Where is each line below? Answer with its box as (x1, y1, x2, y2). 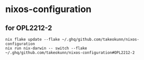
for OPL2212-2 (5, 24, 52, 32)
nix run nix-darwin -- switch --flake (5, 46, 87, 51)
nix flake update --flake (5, 37, 60, 42)
